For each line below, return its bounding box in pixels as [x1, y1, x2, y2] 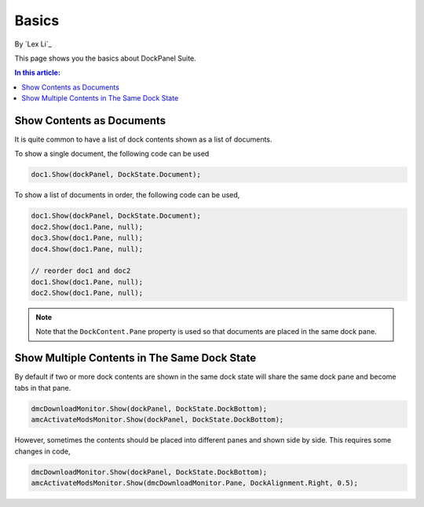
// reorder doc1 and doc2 [31, 266, 131, 275]
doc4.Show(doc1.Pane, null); [31, 244, 144, 253]
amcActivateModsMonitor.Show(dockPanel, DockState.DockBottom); [31, 415, 284, 424]
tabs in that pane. [14, 383, 71, 392]
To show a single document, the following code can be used [14, 149, 210, 159]
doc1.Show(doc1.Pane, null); [31, 277, 144, 286]
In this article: [14, 68, 60, 78]
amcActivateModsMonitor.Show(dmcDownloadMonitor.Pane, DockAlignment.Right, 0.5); [31, 478, 359, 487]
